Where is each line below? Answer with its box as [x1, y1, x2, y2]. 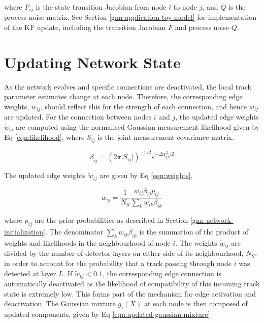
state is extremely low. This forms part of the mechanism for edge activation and [4, 288, 256, 299]
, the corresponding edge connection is [102, 268, 221, 278]
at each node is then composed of [144, 298, 248, 309]
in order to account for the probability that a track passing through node [4, 257, 232, 268]
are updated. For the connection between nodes [4, 111, 152, 122]
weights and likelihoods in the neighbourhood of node [4, 237, 171, 248]
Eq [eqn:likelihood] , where [4, 132, 85, 142]
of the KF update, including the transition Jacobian [4, 22, 166, 33]
